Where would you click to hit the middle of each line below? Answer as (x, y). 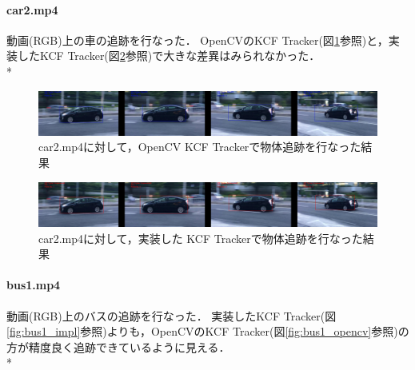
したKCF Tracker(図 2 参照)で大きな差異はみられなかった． (169, 56)
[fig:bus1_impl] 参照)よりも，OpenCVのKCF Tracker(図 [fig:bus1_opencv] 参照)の (208, 331)
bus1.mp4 (34, 285)
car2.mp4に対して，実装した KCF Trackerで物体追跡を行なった (201, 238)
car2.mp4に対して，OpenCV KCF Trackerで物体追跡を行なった (200, 147)
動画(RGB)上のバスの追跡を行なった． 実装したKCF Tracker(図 (172, 315)
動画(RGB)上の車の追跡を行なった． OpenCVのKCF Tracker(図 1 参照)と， (198, 40)
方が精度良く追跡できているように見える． (118, 346)
